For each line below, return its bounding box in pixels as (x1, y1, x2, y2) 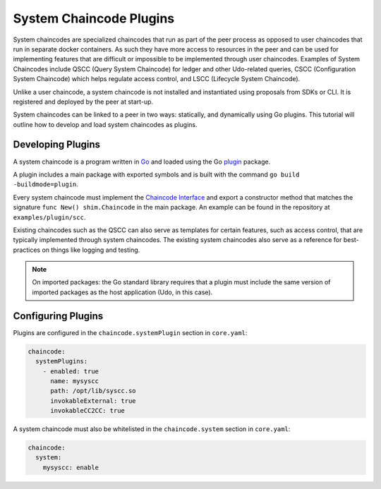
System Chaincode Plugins (13, 11, 175, 26)
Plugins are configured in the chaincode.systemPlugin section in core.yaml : (13, 328, 248, 337)
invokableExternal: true (50, 397, 137, 405)
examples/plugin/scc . (13, 212, 86, 222)
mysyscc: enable (42, 463, 99, 471)
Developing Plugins (13, 138, 100, 151)
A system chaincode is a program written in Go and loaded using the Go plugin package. (13, 157, 271, 166)
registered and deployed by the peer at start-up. (13, 97, 154, 106)
